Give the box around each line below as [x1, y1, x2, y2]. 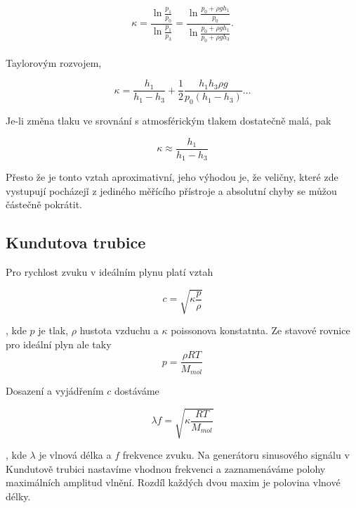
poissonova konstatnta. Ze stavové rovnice [171, 323, 350, 338]
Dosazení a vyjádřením [6, 383, 104, 398]
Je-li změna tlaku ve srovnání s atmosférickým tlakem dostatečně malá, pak [6, 113, 331, 128]
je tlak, [38, 323, 69, 338]
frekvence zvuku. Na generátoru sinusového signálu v [122, 447, 350, 462]
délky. [6, 488, 31, 503]
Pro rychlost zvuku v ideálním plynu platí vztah [6, 265, 213, 279]
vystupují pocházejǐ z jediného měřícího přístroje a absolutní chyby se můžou [6, 183, 337, 198]
